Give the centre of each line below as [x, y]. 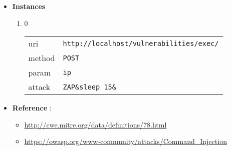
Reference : [32, 108]
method [42, 58]
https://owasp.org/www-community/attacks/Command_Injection [126, 141]
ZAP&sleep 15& [89, 87]
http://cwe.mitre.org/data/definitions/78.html [95, 124]
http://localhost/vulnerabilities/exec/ [141, 43]
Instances [29, 6]
